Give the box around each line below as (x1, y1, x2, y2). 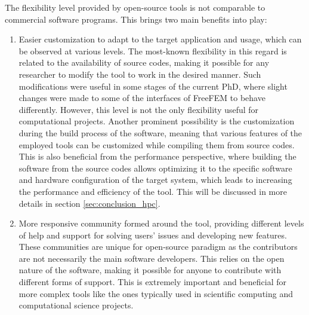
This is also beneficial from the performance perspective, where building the (18, 150, 296, 163)
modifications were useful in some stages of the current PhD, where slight (18, 79, 288, 92)
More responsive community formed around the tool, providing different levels (18, 217, 304, 230)
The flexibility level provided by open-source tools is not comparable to (5, 1, 265, 13)
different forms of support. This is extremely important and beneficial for (18, 276, 286, 288)
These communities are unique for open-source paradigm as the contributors (18, 240, 298, 253)
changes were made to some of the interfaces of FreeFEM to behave (18, 91, 265, 104)
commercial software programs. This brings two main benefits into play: (5, 13, 267, 25)
